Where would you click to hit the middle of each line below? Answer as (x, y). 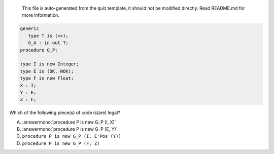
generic (29, 29)
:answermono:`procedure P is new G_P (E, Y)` (70, 129)
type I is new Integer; (50, 64)
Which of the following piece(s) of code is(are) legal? (65, 113)
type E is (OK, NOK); (47, 71)
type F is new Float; (47, 78)
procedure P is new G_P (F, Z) (61, 143)
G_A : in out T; (48, 43)
